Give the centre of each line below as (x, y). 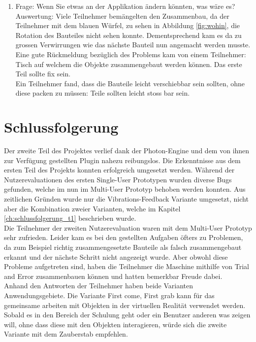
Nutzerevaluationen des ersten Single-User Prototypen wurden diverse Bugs (118, 179)
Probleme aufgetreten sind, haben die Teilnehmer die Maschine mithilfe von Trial (127, 266)
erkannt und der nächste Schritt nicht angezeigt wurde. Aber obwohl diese (116, 256)
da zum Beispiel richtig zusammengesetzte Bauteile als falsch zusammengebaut (123, 247)
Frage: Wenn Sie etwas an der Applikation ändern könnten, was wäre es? (125, 6)
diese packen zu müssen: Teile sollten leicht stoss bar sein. (103, 93)
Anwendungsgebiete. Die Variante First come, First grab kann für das (109, 295)
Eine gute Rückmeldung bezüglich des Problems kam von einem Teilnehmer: (131, 54)
